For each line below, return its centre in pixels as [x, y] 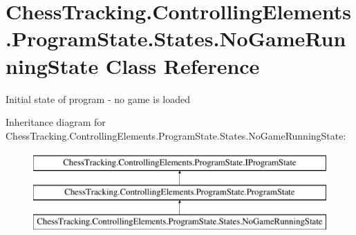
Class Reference [182, 65]
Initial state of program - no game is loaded [98, 98]
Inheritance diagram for [56, 122]
